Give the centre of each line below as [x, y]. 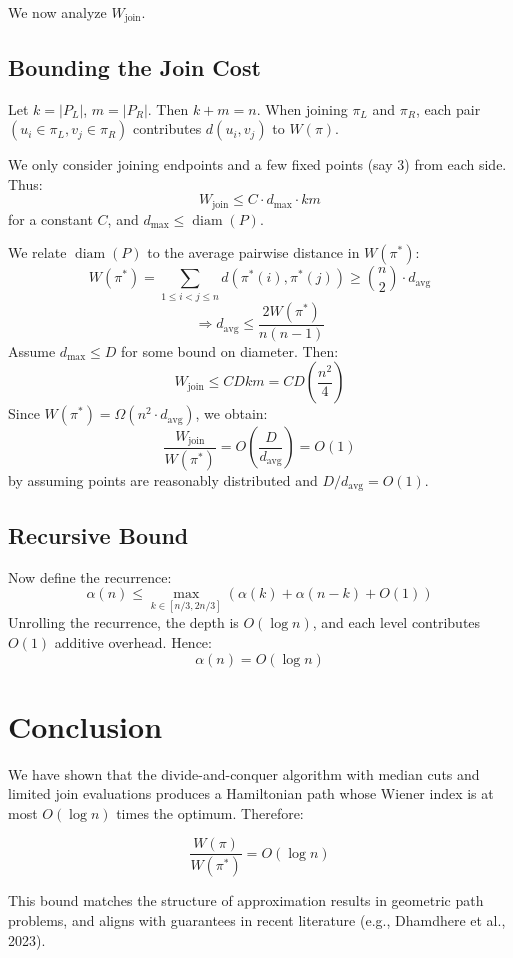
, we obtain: [231, 413]
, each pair [448, 108]
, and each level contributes [396, 622]
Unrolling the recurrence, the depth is [123, 622]
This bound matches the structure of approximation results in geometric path [246, 900]
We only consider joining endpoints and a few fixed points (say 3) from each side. [257, 164]
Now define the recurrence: [90, 576]
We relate [37, 252]
